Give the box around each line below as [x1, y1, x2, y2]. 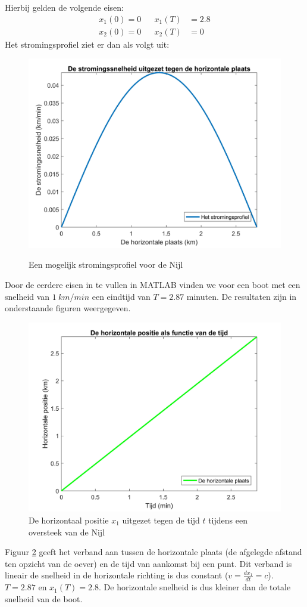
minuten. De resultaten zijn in [186, 290, 297, 302]
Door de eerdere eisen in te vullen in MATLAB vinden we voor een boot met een [5, 278, 300, 291]
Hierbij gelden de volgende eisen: [5, 1, 124, 13]
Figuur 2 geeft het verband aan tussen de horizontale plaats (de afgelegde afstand [5, 546, 302, 558]
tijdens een [208, 513, 248, 526]
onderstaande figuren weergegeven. [5, 302, 131, 314]
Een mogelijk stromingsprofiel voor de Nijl [29, 258, 183, 271]
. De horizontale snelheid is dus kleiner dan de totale [99, 581, 291, 593]
